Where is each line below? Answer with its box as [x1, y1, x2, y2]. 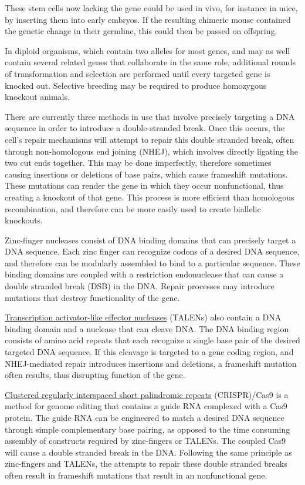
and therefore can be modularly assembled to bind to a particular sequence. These [5, 256, 300, 269]
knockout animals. [5, 91, 70, 103]
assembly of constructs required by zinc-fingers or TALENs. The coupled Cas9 [5, 434, 286, 447]
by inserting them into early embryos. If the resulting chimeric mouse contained [5, 13, 291, 25]
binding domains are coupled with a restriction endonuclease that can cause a [5, 268, 284, 280]
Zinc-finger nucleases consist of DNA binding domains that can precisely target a [5, 233, 296, 246]
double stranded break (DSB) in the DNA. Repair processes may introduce [5, 280, 274, 292]
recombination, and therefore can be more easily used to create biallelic [5, 202, 261, 215]
